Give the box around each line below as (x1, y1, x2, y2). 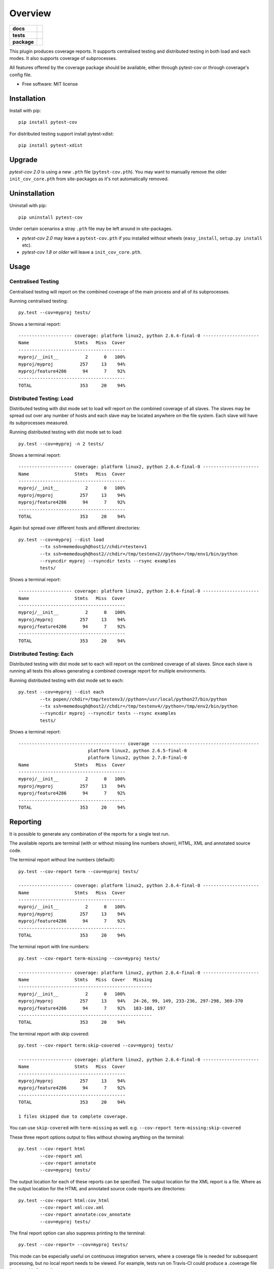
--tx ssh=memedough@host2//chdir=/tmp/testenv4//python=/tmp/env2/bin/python (40, 703, 238, 709)
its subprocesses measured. (9, 419, 68, 426)
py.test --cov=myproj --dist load (18, 537, 104, 543)
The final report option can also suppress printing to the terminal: (9, 1230, 146, 1236)
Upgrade (9, 155, 38, 164)
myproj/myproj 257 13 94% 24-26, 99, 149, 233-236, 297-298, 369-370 (18, 998, 244, 1004)
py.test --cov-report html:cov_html (18, 1197, 110, 1203)
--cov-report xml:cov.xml (40, 1205, 104, 1210)
